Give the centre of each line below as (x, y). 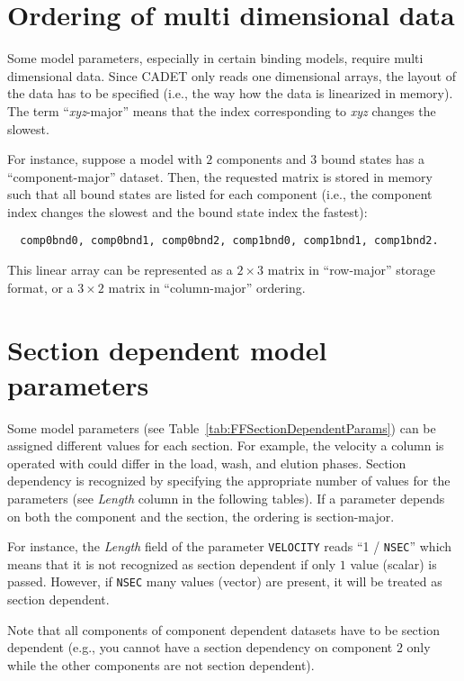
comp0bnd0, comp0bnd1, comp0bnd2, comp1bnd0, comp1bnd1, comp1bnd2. (229, 241)
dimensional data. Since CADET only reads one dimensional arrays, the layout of (232, 75)
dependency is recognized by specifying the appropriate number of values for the (229, 481)
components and (262, 159)
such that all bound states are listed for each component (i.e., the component (220, 194)
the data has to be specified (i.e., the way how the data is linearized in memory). (230, 93)
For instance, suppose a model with (105, 159)
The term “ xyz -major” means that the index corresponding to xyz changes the (222, 110)
